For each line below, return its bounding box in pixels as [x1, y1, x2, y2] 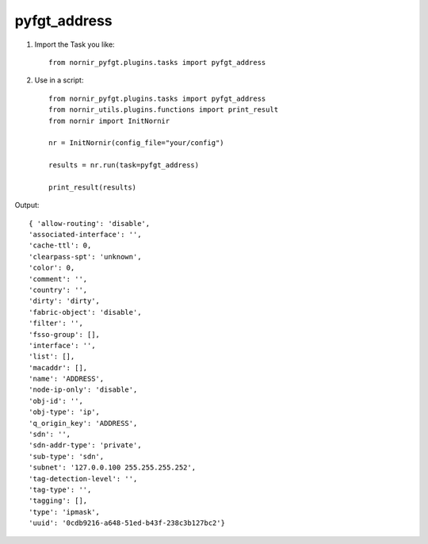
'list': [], [29, 352, 75, 361]
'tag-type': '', [29, 485, 92, 494]
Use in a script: [34, 75, 84, 85]
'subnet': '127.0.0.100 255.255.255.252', [29, 463, 197, 472]
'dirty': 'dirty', [29, 297, 101, 305]
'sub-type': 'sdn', [29, 452, 105, 461]
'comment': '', [29, 274, 88, 283]
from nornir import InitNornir [48, 116, 170, 125]
